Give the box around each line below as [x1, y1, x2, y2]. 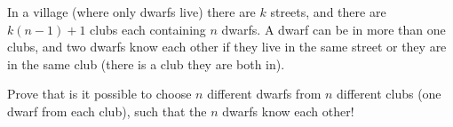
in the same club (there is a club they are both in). [7, 54, 285, 73]
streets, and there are [270, 3, 386, 20]
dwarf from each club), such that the [7, 101, 207, 120]
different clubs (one [337, 84, 441, 103]
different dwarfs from [207, 84, 322, 103]
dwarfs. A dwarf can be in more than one [221, 20, 446, 38]
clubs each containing [90, 20, 206, 38]
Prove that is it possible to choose [7, 84, 192, 103]
